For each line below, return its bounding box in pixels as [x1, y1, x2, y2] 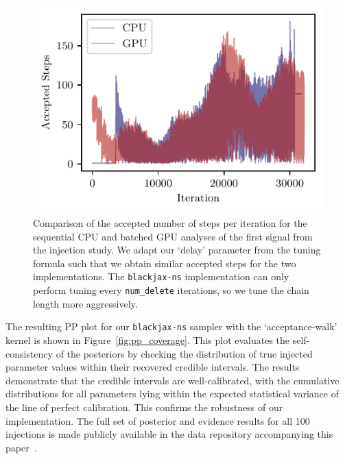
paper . [5, 440, 37, 454]
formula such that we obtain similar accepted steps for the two [33, 256, 296, 270]
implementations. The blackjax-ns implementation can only [33, 269, 289, 284]
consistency [5, 346, 53, 360]
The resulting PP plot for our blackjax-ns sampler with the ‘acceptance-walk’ [5, 319, 337, 334]
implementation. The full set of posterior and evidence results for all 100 [5, 413, 310, 427]
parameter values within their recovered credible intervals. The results [5, 360, 300, 374]
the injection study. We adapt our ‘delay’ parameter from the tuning [33, 243, 321, 257]
